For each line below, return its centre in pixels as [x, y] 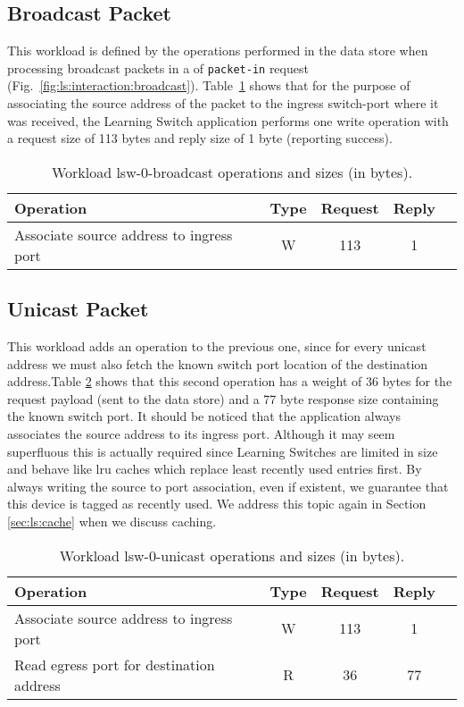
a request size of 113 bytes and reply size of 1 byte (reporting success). [200, 138]
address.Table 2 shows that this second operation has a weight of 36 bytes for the [230, 381]
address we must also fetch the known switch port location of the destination [218, 363]
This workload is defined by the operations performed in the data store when [218, 50]
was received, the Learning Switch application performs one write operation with [228, 120]
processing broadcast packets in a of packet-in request [158, 67]
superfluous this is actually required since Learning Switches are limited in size [223, 451]
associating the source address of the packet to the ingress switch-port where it [223, 103]
